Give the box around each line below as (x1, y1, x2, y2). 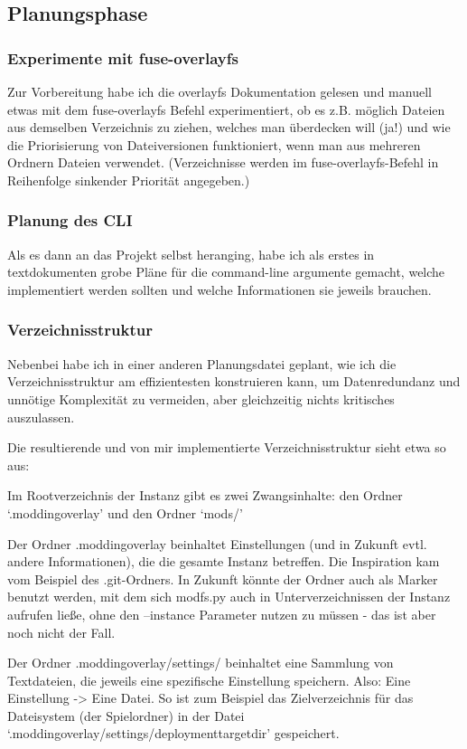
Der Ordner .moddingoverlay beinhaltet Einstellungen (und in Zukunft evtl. (7, 534, 427, 553)
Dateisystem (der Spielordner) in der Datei (7, 706, 245, 725)
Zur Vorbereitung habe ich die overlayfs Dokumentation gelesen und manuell (7, 82, 432, 100)
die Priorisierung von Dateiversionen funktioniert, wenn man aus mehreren (7, 135, 421, 154)
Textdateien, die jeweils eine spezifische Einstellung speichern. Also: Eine (7, 670, 411, 689)
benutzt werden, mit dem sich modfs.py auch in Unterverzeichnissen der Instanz (7, 587, 451, 606)
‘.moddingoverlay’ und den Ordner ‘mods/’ (7, 503, 243, 522)
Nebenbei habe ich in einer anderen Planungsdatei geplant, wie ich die (7, 354, 397, 373)
